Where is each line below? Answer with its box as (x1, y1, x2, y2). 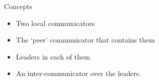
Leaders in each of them (16, 51, 90, 61)
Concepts (4, 1, 33, 11)
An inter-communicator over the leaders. (16, 68, 141, 78)
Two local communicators (16, 17, 95, 28)
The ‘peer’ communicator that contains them (16, 34, 155, 45)
